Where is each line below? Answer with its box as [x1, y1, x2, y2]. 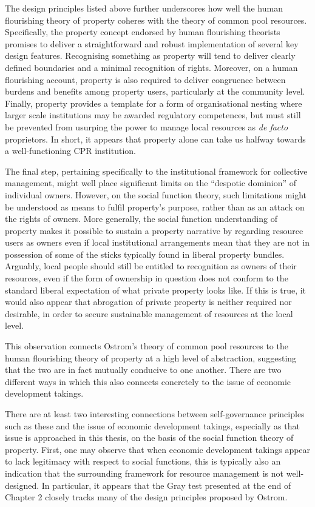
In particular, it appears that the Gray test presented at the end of [41, 478, 291, 491]
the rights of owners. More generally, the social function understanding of [5, 212, 277, 225]
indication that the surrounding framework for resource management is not [5, 466, 284, 479]
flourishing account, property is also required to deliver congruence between [5, 73, 286, 86]
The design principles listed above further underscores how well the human [5, 2, 283, 14]
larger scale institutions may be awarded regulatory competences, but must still [5, 109, 301, 121]
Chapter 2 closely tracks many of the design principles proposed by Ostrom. [5, 491, 288, 503]
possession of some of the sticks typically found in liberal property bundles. [5, 247, 285, 260]
